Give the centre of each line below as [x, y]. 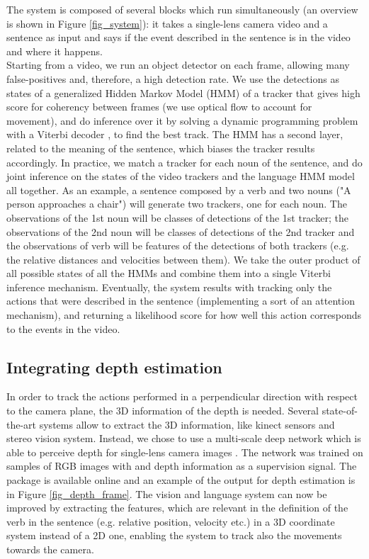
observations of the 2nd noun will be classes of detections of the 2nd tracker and [181, 231]
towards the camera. [50, 549]
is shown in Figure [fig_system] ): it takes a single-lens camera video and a [167, 23]
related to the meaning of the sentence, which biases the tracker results [161, 148]
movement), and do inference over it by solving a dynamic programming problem [182, 120]
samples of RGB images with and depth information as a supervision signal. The [182, 466]
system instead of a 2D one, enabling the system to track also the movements [174, 535]
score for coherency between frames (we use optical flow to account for [159, 107]
